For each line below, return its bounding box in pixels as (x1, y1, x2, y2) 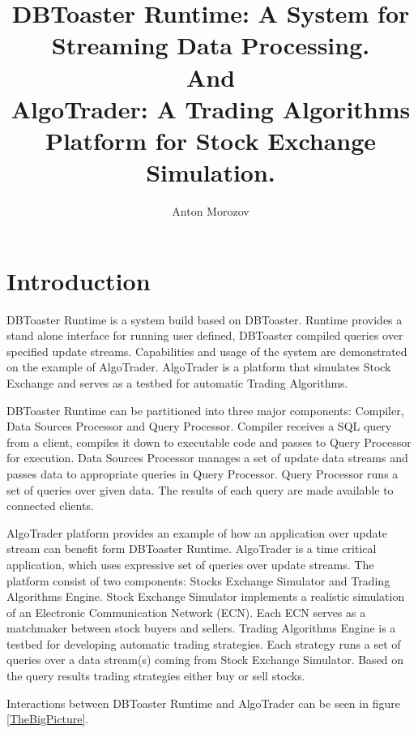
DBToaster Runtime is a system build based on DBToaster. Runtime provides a (6, 311, 403, 328)
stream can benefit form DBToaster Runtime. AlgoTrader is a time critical (6, 540, 377, 557)
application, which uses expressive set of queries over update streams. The (6, 555, 374, 572)
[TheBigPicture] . (6, 710, 89, 727)
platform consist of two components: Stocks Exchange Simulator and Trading (6, 572, 390, 589)
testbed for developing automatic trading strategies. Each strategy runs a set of (6, 635, 401, 652)
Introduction (6, 264, 151, 297)
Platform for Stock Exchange (45, 123, 377, 156)
